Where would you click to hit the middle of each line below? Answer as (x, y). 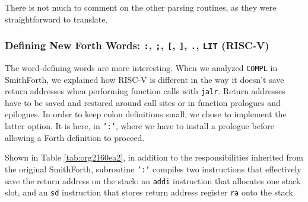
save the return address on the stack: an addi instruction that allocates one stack (153, 180)
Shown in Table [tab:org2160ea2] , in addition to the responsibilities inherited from (154, 157)
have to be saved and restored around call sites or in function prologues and (143, 102)
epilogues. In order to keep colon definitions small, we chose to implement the (146, 114)
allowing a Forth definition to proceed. (75, 137)
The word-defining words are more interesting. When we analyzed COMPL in (141, 67)
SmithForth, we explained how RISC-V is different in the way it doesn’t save (145, 79)
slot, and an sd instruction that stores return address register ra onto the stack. (150, 192)
